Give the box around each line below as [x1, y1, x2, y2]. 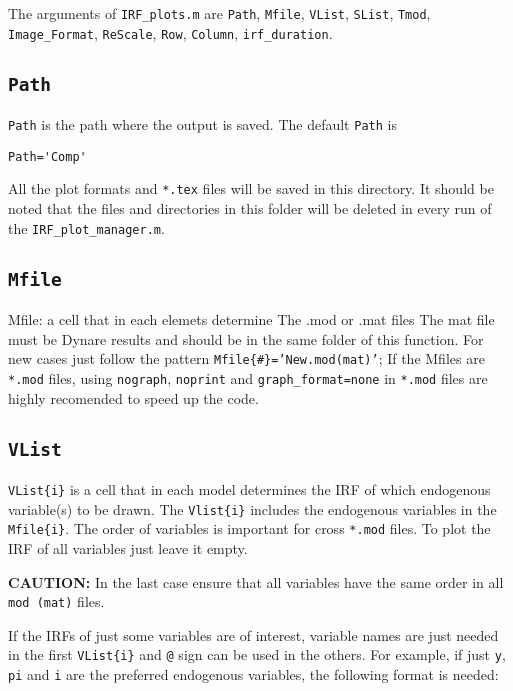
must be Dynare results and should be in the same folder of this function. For [8, 328, 484, 349]
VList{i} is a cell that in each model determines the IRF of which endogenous [8, 478, 491, 499]
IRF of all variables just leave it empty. [8, 537, 248, 558]
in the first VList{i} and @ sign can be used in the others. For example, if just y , [8, 644, 506, 665]
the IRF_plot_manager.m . [8, 217, 165, 238]
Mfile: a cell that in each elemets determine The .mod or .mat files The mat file [8, 309, 495, 330]
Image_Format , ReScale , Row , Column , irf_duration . [8, 22, 333, 43]
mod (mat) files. [8, 591, 105, 612]
